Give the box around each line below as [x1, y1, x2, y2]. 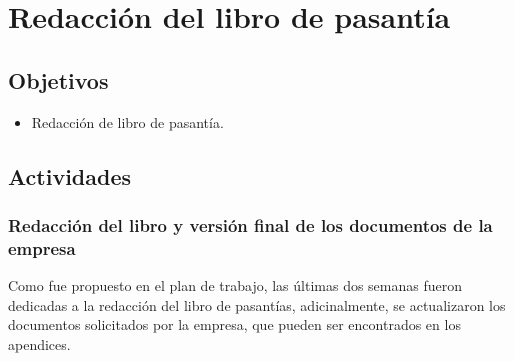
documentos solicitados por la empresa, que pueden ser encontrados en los [8, 314, 461, 335]
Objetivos [8, 64, 109, 95]
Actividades [8, 160, 132, 191]
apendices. [8, 333, 71, 354]
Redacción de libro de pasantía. [31, 111, 224, 132]
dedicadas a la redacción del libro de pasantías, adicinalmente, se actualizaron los [8, 294, 506, 315]
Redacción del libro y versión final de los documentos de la [8, 212, 493, 237]
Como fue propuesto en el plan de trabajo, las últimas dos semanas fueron [8, 275, 463, 296]
